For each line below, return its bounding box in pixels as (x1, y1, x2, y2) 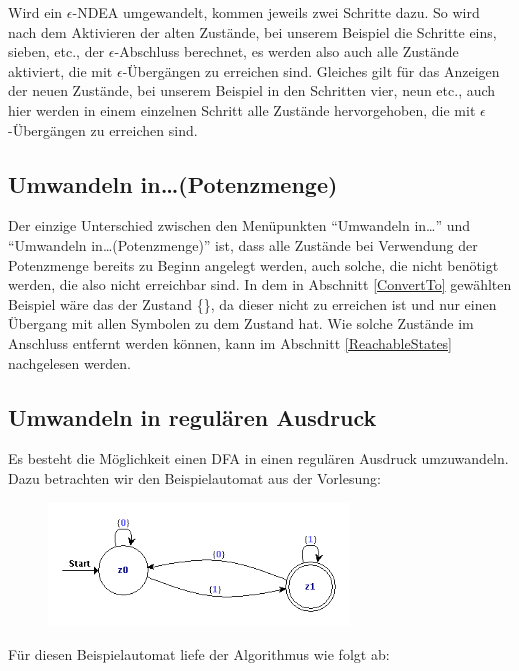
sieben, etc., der (8, 41, 105, 62)
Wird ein (8, 2, 63, 22)
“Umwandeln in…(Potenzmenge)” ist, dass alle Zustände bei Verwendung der (8, 234, 478, 255)
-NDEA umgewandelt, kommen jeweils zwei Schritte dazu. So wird (72, 2, 480, 22)
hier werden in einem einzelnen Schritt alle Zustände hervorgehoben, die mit (8, 99, 476, 120)
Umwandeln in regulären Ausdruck (8, 401, 377, 432)
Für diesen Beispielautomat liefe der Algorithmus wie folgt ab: (8, 643, 390, 664)
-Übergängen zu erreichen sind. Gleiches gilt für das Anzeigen (122, 60, 500, 81)
